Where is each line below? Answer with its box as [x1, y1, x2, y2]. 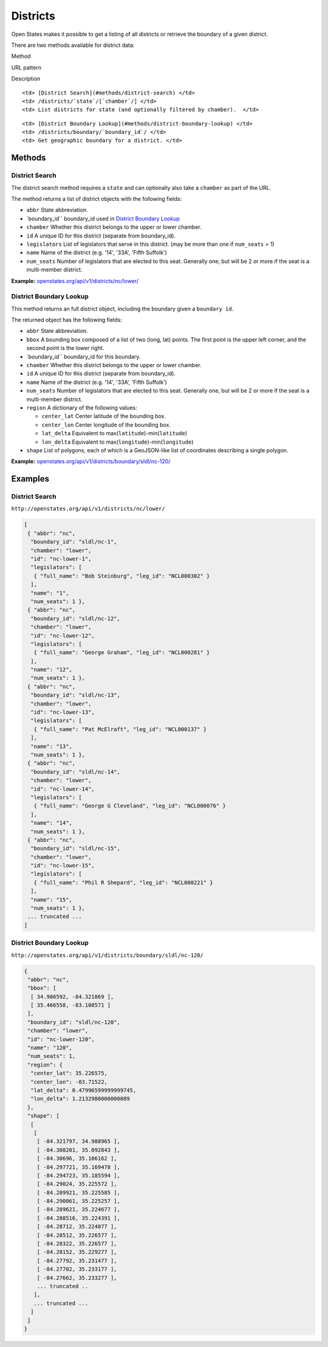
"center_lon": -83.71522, [30, 1078, 108, 1085]
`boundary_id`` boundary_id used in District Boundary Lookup [26, 215, 180, 222]
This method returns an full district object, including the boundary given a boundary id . [11, 305, 234, 312]
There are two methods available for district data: [11, 41, 135, 49]
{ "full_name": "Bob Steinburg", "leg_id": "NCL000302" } [33, 572, 210, 579]
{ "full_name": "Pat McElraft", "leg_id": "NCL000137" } [33, 726, 207, 733]
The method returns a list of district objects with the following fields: [11, 195, 182, 202]
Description [11, 75, 41, 82]
